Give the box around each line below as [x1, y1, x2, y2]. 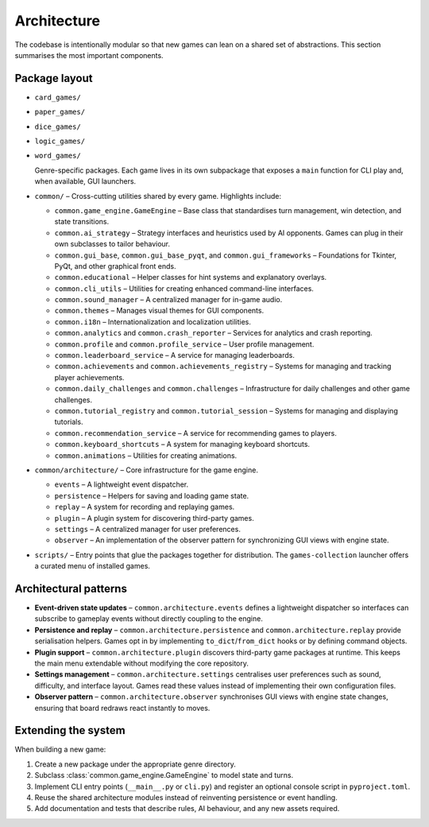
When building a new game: [14, 744, 106, 755]
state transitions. [54, 217, 110, 227]
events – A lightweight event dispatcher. [54, 480, 189, 489]
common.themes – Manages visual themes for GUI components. [54, 306, 265, 316]
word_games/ [34, 151, 81, 161]
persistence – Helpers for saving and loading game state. [54, 491, 249, 500]
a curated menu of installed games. [34, 561, 151, 571]
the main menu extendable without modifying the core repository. [34, 658, 249, 668]
